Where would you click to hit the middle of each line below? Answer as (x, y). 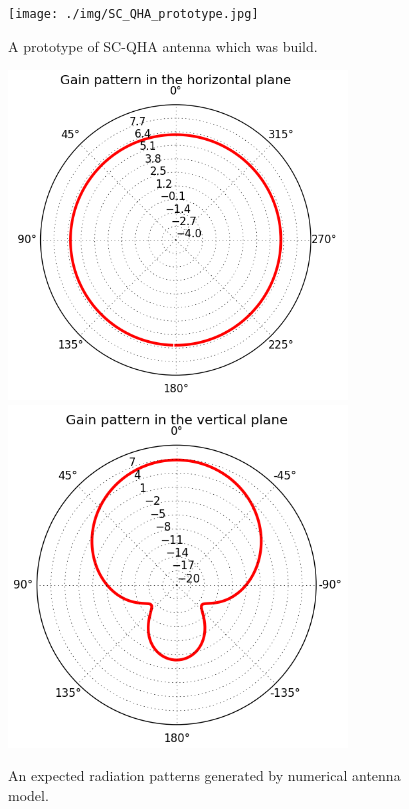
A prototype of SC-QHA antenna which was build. (163, 45)
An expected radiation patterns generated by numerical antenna (204, 775)
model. (28, 794)
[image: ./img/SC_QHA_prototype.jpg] (133, 14)
